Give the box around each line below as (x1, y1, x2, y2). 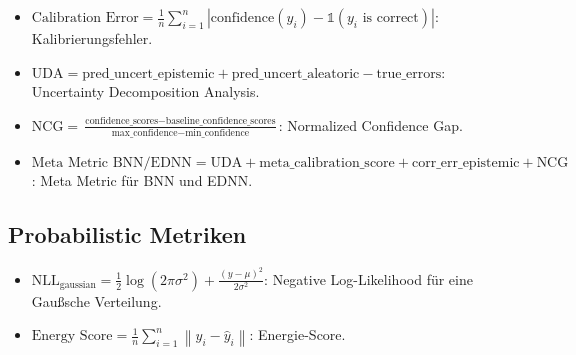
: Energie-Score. (249, 324, 346, 345)
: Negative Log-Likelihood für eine (264, 268, 473, 289)
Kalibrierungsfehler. (31, 28, 153, 48)
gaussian (59, 280, 96, 291)
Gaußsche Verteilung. (31, 290, 162, 311)
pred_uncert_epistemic (82, 66, 215, 81)
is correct (362, 11, 419, 25)
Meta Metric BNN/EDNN (31, 156, 192, 171)
